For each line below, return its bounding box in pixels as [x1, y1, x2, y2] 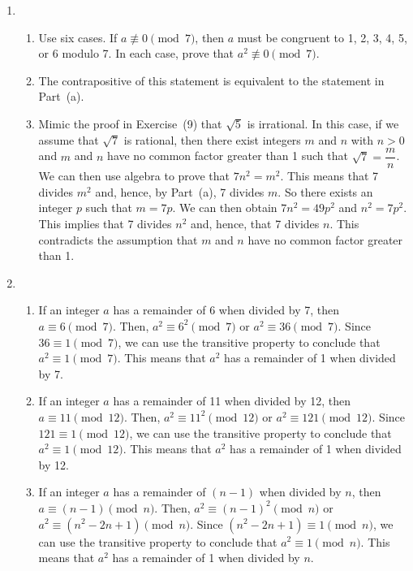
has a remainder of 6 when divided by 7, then [113, 301, 340, 318]
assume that [38, 131, 99, 148]
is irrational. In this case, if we [247, 115, 399, 132]
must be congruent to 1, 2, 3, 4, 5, [237, 28, 407, 45]
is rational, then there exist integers [123, 131, 301, 148]
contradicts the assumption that [38, 231, 198, 248]
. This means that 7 [280, 167, 379, 184]
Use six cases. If [38, 28, 118, 45]
